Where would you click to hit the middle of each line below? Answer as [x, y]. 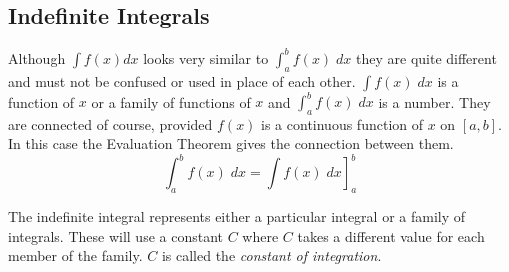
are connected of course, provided [110, 123]
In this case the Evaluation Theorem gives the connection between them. [231, 143]
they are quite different [426, 57]
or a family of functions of [171, 101]
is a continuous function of [342, 123]
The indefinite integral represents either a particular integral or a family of [237, 216]
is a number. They [434, 101]
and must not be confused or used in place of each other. [182, 80]
